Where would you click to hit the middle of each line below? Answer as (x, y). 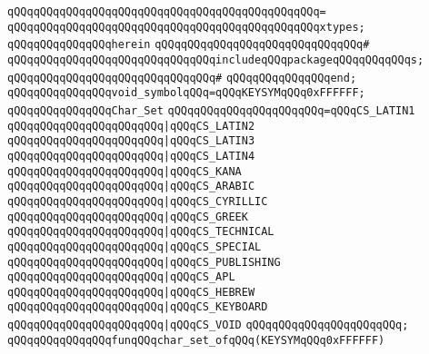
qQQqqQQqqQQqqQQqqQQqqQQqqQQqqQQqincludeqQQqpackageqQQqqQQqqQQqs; (216, 59)
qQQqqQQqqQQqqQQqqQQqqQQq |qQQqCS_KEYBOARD (138, 307)
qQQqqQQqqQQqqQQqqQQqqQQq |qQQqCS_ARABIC (131, 187)
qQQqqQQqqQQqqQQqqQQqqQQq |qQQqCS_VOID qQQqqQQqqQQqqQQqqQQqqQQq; (208, 325)
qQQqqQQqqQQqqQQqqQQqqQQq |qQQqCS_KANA (125, 171)
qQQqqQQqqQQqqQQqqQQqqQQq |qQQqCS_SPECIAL (135, 246)
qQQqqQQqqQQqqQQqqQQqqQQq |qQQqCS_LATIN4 (131, 156)
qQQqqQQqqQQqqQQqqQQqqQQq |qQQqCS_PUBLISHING (144, 262)
